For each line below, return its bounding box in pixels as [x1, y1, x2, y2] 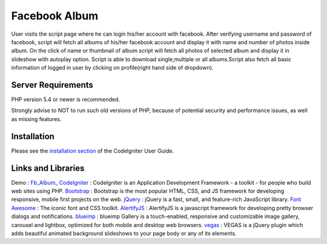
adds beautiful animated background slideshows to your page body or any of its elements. [11, 229, 237, 237]
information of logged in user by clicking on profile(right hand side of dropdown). [11, 64, 214, 71]
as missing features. [11, 115, 62, 122]
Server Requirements [11, 79, 94, 90]
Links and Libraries [11, 163, 85, 173]
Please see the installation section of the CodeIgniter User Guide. [11, 147, 174, 154]
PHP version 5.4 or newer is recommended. [11, 96, 121, 103]
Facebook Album [11, 9, 99, 22]
